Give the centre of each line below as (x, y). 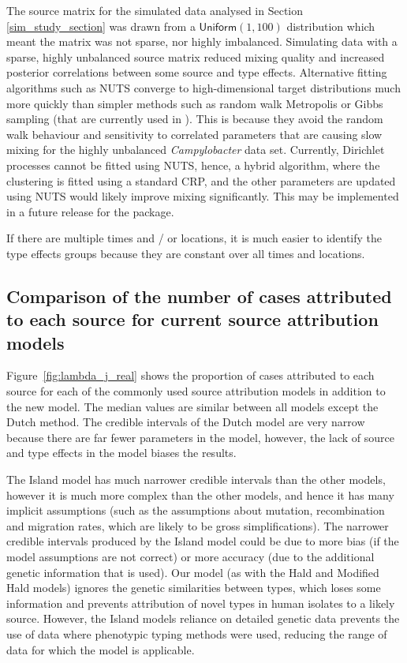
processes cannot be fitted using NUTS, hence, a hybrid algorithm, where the (193, 165)
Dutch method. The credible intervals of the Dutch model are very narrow (186, 422)
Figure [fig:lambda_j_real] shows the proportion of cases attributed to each (190, 375)
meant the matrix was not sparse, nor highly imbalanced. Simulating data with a (202, 41)
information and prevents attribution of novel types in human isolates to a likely (201, 603)
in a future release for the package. (90, 211)
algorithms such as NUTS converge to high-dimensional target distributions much (203, 87)
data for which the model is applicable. (101, 649)
